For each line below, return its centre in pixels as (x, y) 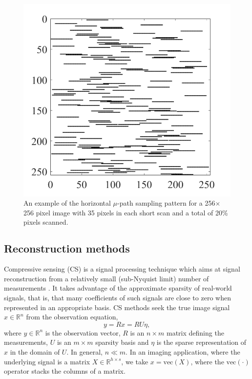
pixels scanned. (46, 222)
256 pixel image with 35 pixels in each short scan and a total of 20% (126, 212)
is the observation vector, (83, 332)
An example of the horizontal (67, 203)
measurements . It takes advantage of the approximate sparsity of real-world (118, 288)
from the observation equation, (72, 317)
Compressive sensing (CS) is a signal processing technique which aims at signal (122, 269)
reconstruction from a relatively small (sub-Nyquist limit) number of (106, 278)
